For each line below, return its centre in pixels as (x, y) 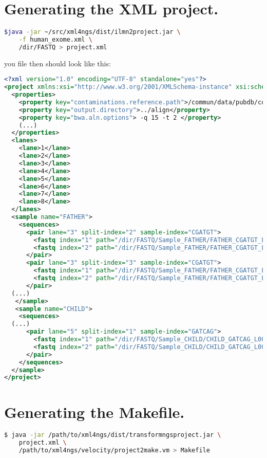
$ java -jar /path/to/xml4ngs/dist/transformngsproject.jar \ (113, 435)
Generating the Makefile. (94, 411)
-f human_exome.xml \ (55, 40)
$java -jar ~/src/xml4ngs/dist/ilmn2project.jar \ (92, 32)
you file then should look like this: (58, 63)
